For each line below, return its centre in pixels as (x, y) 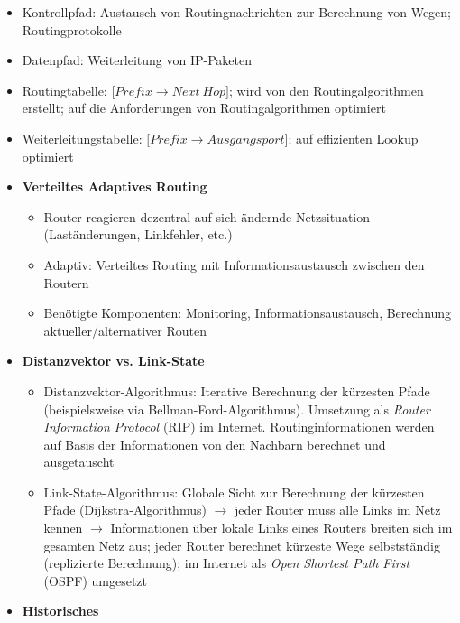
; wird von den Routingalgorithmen (326, 90)
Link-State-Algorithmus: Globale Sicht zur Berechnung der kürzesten (234, 492)
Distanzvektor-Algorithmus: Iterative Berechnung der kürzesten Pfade (237, 391)
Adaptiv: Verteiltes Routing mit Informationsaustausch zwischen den (234, 264)
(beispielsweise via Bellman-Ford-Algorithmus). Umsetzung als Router (237, 409)
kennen (63, 528)
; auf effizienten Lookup (353, 138)
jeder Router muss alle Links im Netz (337, 510)
